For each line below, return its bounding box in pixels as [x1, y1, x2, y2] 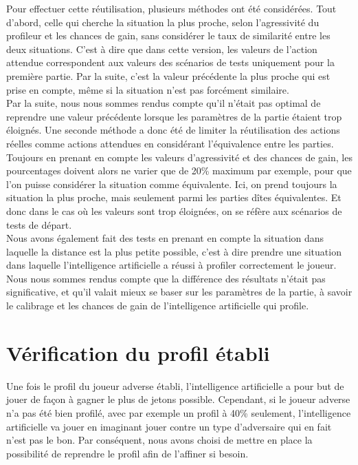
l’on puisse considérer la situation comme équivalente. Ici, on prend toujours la [6, 176, 337, 191]
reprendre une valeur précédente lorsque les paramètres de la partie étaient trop [6, 109, 342, 123]
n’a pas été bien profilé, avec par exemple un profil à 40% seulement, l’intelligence [6, 405, 351, 420]
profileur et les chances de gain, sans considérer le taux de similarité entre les [6, 28, 331, 43]
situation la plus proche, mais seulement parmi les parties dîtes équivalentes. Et [6, 190, 342, 205]
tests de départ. [6, 217, 72, 231]
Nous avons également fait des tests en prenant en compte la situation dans [6, 231, 324, 245]
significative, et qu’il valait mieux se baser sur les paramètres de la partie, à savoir [6, 285, 353, 299]
